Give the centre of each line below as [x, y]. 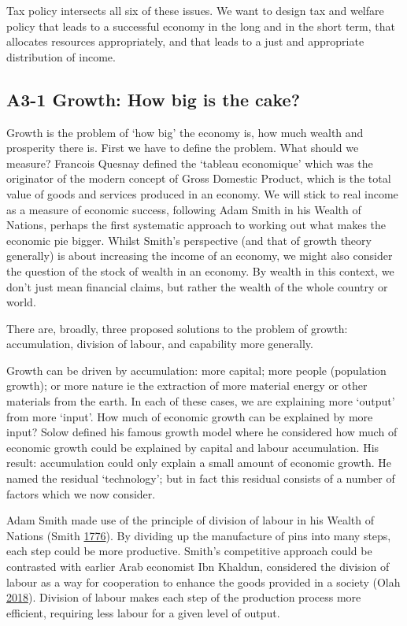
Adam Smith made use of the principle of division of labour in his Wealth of [191, 520]
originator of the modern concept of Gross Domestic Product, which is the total [199, 178]
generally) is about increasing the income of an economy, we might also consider [200, 256]
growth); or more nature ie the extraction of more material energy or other [187, 385]
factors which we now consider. [81, 493]
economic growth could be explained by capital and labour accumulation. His [193, 447]
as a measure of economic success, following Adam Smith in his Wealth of [184, 209]
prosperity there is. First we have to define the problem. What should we [183, 148]
